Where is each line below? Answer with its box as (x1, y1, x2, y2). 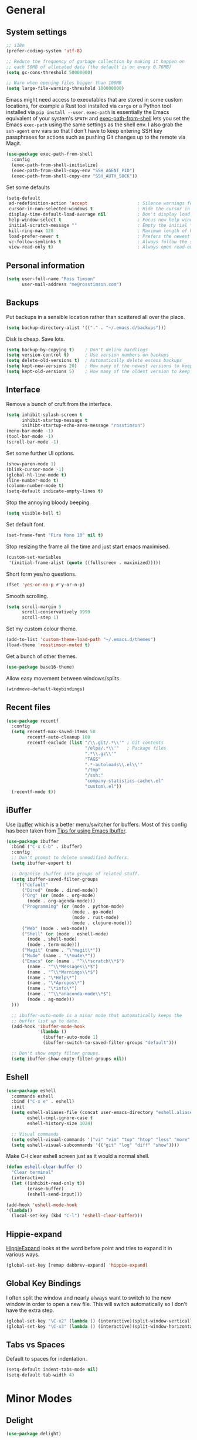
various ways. (6, 1251, 40, 1258)
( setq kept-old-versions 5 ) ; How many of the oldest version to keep (6, 368, 191, 374)
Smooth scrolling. (6, 592, 49, 599)
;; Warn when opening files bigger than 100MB (6, 80, 122, 86)
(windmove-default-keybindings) (6, 686, 85, 692)
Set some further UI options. (6, 449, 75, 456)
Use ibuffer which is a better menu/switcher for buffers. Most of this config (6, 821, 188, 828)
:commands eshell (11, 1093, 54, 1099)
